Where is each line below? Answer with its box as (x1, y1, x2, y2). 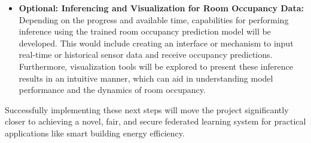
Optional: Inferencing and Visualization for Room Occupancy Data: (19, 2, 304, 14)
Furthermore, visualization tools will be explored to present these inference (19, 60, 293, 72)
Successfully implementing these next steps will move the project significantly (5, 103, 289, 116)
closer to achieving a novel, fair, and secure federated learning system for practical (5, 115, 306, 128)
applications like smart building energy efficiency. (5, 126, 185, 139)
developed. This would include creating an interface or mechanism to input (19, 36, 294, 49)
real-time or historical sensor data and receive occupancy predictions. (19, 48, 273, 61)
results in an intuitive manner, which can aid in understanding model (19, 71, 273, 84)
